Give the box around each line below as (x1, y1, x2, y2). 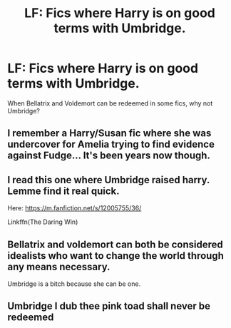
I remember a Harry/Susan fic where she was (7, 127, 212, 140)
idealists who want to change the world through (7, 250, 225, 262)
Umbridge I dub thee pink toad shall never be (7, 300, 211, 312)
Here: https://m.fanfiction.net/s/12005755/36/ (7, 204, 142, 212)
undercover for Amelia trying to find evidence (7, 138, 215, 150)
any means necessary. (7, 260, 111, 272)
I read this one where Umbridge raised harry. (7, 173, 210, 186)
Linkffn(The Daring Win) (7, 217, 78, 226)
